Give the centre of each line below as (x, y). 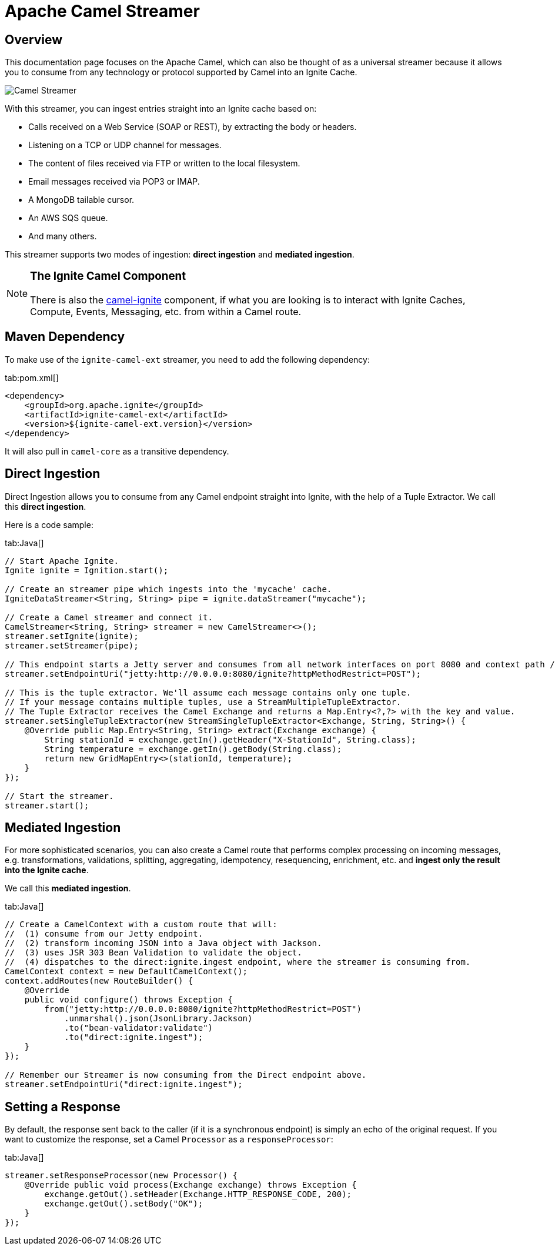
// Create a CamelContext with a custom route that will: (141, 925)
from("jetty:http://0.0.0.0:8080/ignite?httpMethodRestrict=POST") (203, 1009)
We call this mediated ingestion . (68, 888)
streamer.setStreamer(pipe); (72, 645)
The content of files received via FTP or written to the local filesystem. (164, 163)
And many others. (63, 236)
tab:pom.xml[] (32, 377)
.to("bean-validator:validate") (139, 1028)
